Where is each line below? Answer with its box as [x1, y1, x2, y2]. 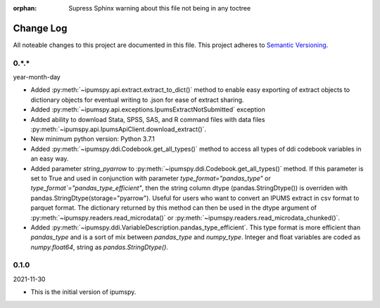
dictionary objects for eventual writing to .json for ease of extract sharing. [30, 95, 244, 104]
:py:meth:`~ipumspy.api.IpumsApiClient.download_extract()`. [30, 125, 207, 133]
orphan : [13, 4, 37, 12]
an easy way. [30, 154, 69, 163]
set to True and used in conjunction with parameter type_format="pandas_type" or [30, 174, 271, 182]
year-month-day [13, 73, 61, 81]
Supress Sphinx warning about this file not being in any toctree [68, 4, 251, 12]
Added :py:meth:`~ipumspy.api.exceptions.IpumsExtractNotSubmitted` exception [30, 105, 265, 114]
